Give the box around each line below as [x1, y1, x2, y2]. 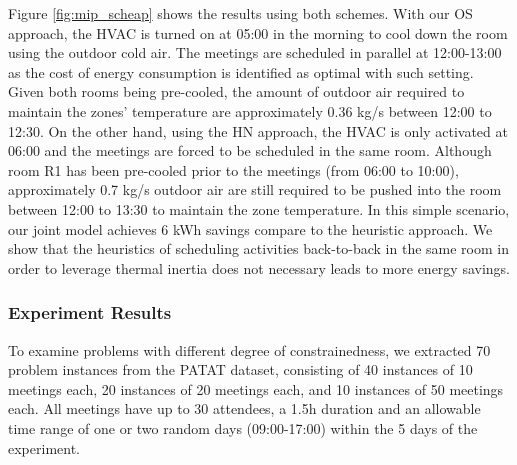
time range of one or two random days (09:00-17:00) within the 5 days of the [8, 417, 478, 438]
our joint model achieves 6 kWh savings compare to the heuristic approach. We [8, 218, 493, 239]
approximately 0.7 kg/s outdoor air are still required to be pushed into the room [8, 179, 502, 200]
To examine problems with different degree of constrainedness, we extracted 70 [8, 339, 491, 360]
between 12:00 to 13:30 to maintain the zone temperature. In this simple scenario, [8, 198, 510, 219]
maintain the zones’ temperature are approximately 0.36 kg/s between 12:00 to [8, 100, 492, 121]
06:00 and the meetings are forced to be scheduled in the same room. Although [8, 140, 492, 161]
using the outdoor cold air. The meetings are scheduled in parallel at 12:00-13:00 [8, 42, 502, 63]
